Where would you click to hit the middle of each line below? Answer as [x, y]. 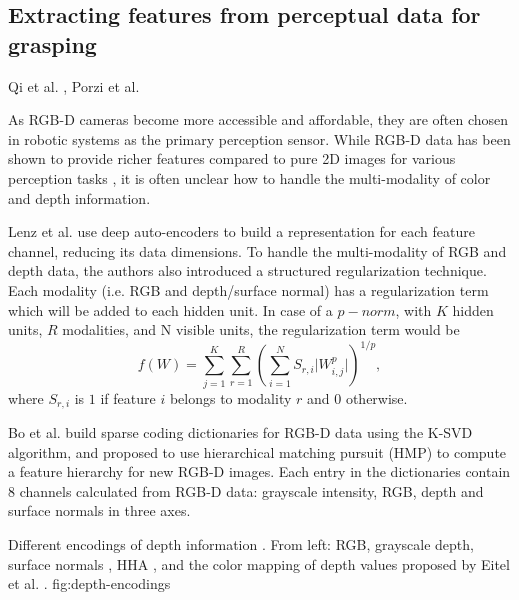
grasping [52, 43]
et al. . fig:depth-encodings [89, 583]
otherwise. [376, 397]
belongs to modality [230, 397]
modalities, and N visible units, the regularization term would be [261, 329]
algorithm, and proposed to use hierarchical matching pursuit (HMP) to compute [257, 451]
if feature [128, 397]
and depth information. [79, 197]
